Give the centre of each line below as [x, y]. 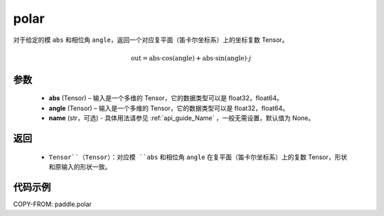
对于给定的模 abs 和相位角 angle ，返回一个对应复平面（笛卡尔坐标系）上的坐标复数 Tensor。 [151, 40]
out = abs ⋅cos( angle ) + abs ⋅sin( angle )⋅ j [191, 58]
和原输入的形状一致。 [80, 166]
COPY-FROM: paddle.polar [53, 204]
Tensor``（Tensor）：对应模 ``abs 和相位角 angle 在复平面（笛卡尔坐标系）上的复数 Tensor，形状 [198, 157]
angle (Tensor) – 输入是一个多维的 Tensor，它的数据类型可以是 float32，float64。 [169, 108]
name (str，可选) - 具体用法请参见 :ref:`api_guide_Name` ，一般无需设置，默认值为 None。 [182, 118]
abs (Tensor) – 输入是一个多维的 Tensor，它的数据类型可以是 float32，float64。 [166, 98]
